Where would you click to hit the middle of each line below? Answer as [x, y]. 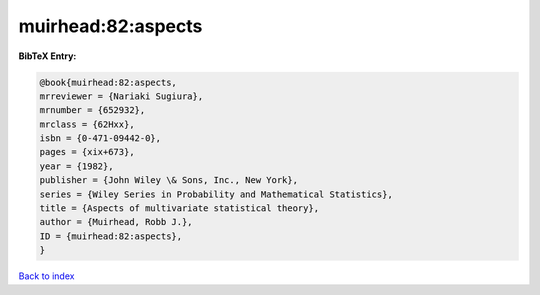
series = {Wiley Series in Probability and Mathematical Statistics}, [216, 194]
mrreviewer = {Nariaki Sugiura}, [121, 96]
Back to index [46, 276]
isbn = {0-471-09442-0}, [100, 138]
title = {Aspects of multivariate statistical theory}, [179, 208]
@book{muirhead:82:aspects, [108, 82]
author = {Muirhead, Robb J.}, [116, 222]
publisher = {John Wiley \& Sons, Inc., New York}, [169, 180]
